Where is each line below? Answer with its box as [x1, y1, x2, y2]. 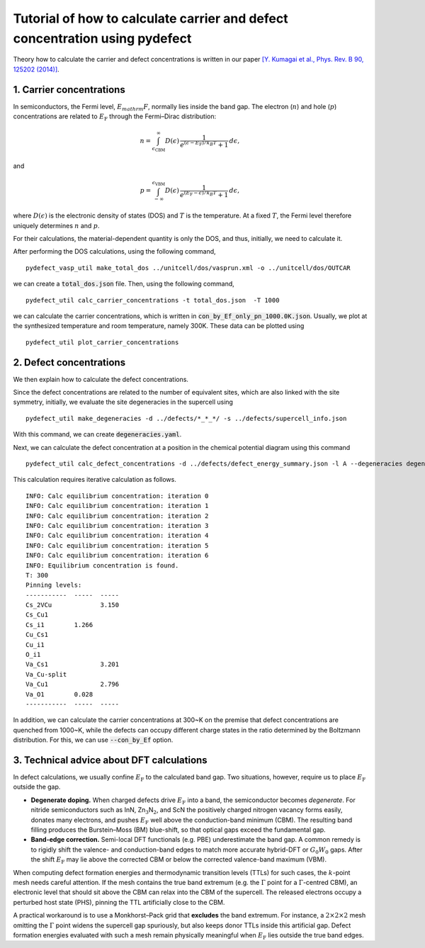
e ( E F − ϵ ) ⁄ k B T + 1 [179, 189, 229, 198]
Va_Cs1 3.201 [25, 660, 120, 669]
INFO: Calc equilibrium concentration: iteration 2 [25, 512, 209, 520]
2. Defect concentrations [13, 356, 126, 368]
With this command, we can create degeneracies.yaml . [13, 430, 182, 439]
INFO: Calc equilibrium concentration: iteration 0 [25, 492, 209, 500]
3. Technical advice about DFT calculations [13, 754, 208, 766]
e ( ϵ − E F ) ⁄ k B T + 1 [179, 140, 229, 149]
